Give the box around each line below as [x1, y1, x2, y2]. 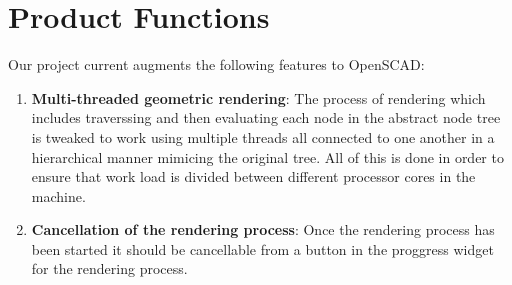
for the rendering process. [31, 258, 188, 279]
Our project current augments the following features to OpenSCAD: [8, 54, 425, 75]
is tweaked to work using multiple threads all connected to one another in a [31, 126, 495, 147]
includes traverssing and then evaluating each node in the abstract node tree [31, 107, 501, 128]
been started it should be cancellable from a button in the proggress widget [31, 238, 494, 259]
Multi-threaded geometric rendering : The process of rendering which [31, 87, 486, 108]
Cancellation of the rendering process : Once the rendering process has [31, 219, 495, 240]
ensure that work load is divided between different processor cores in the [31, 166, 476, 187]
